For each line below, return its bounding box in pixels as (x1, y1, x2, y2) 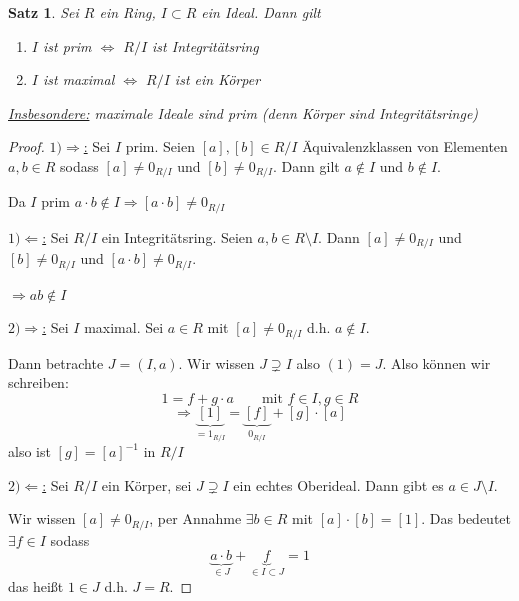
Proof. (8, 136, 45, 157)
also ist (8, 441, 51, 462)
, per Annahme (149, 508, 242, 529)
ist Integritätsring (152, 35, 259, 56)
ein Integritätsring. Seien (101, 226, 253, 247)
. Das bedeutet (421, 508, 511, 529)
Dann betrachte (8, 352, 104, 373)
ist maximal (42, 69, 115, 90)
